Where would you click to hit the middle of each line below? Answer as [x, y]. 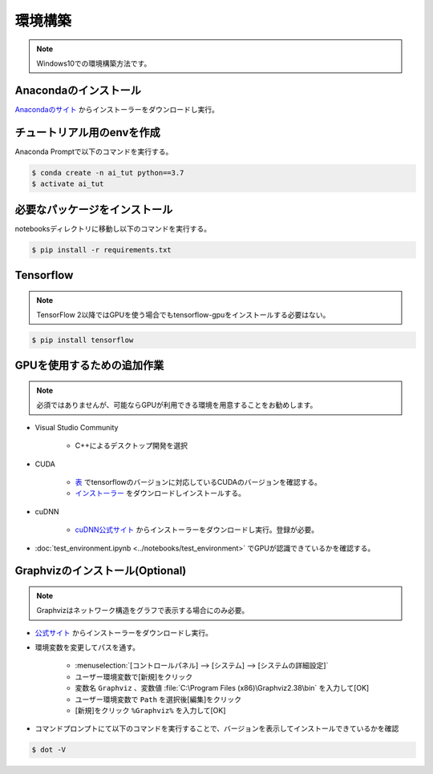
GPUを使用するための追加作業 [89, 366]
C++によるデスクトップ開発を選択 [132, 445]
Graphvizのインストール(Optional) [101, 571]
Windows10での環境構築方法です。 [94, 63]
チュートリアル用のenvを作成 [87, 132]
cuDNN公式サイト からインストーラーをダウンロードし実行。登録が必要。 [197, 530]
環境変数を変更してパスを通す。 [87, 647]
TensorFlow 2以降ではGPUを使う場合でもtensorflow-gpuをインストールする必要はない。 [183, 315]
